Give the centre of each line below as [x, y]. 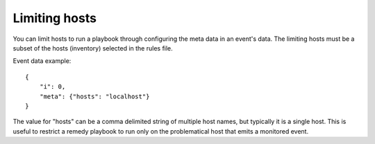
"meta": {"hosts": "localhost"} [94, 96]
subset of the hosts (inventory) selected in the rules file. [93, 48]
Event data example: [42, 61]
